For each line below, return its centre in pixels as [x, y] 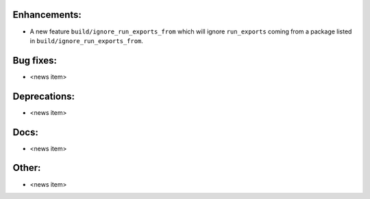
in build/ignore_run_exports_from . [87, 40]
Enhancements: [47, 15]
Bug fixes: [35, 61]
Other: [27, 168]
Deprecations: [44, 96]
